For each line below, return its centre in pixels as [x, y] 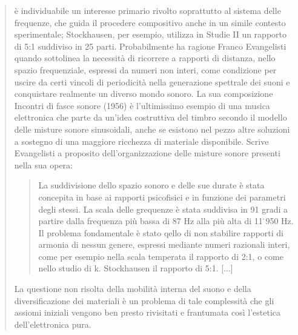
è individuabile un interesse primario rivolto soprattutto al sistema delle [147, 10]
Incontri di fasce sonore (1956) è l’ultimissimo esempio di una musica [142, 105]
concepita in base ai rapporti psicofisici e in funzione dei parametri [162, 197]
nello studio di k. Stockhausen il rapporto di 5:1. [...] [136, 268]
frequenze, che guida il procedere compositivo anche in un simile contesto [150, 22]
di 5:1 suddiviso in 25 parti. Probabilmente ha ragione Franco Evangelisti [150, 46]
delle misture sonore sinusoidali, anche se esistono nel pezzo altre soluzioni [152, 129]
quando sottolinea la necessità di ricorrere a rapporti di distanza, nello [145, 58]
